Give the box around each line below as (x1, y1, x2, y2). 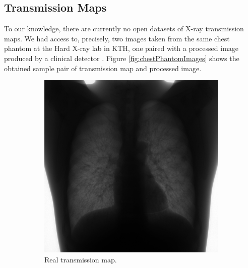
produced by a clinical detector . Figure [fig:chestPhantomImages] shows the (4, 52, 239, 63)
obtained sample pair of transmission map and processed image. (4, 63, 202, 73)
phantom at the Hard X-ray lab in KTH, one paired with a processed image (4, 43, 239, 53)
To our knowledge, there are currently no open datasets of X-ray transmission (4, 23, 244, 34)
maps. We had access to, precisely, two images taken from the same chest (4, 33, 230, 43)
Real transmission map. (44, 254, 117, 264)
